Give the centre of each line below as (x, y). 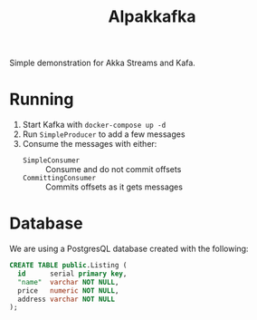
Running (42, 99)
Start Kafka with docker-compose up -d (94, 125)
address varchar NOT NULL (67, 299)
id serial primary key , (72, 274)
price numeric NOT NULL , (68, 291)
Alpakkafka (152, 17)
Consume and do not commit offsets (113, 170)
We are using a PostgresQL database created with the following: (129, 249)
